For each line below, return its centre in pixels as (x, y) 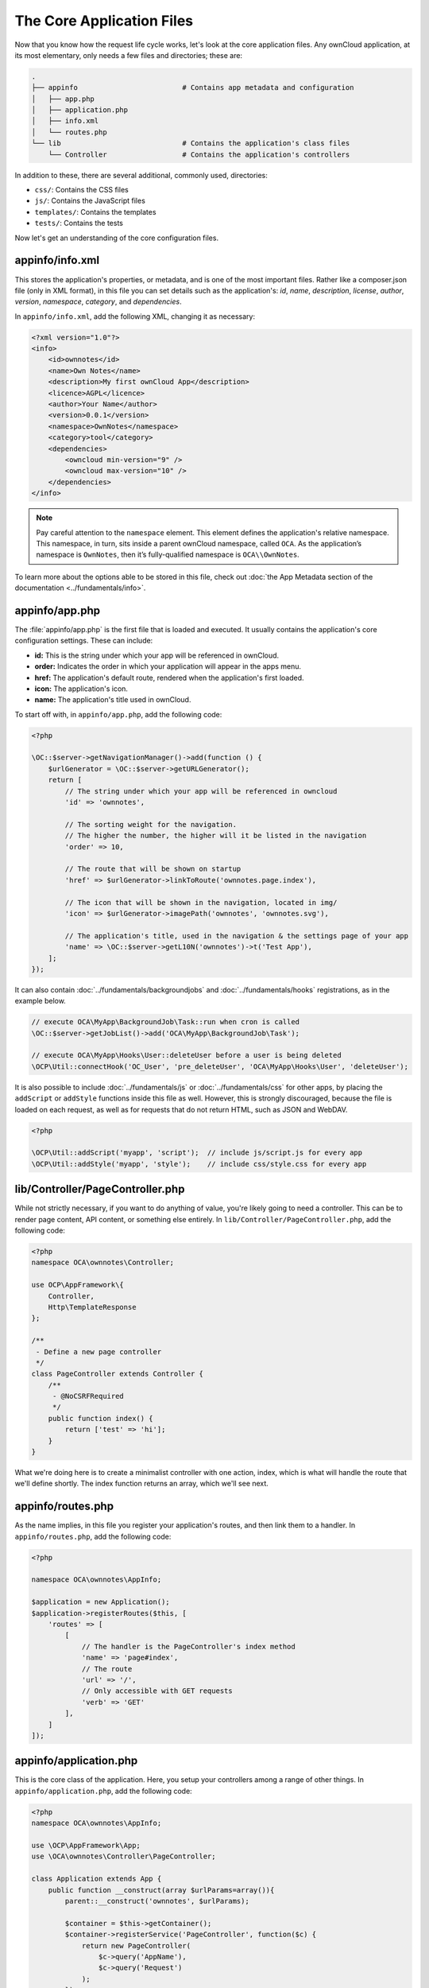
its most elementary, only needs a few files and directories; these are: (128, 55)
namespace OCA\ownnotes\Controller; (103, 1263)
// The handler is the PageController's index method (188, 1646)
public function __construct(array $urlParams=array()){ (161, 1890)
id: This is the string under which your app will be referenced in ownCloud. (157, 655)
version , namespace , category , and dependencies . (98, 301)
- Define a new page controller (99, 1351)
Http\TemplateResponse (92, 1307)
